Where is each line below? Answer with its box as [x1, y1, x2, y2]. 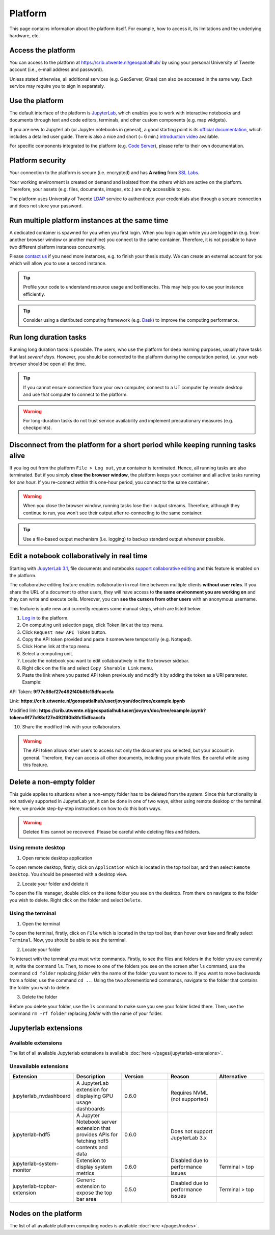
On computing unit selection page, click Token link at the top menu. [22, 622, 164, 628]
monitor [12, 1167, 32, 1174]
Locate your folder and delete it [22, 881, 89, 887]
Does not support [171, 1128, 213, 1135]
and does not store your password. [9, 202, 83, 209]
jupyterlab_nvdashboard [12, 1092, 71, 1100]
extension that [76, 1125, 111, 1132]
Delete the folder [22, 994, 58, 1000]
